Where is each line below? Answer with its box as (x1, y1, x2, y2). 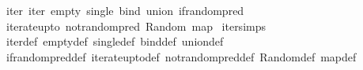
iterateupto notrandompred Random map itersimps (6, 17, 266, 34)
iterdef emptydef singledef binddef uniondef (6, 33, 224, 50)
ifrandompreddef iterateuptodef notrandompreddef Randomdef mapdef (6, 48, 357, 64)
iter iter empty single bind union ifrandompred (6, 2, 244, 18)
